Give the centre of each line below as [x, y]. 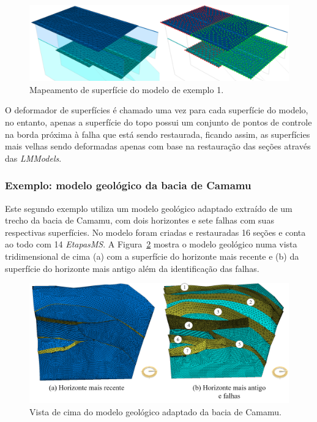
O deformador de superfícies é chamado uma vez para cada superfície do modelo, [157, 110]
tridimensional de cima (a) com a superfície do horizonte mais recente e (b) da [152, 256]
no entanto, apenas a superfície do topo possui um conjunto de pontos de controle [158, 122]
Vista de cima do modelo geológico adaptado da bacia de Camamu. [155, 411]
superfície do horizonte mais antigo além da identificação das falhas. [132, 268]
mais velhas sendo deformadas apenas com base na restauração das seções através [158, 146]
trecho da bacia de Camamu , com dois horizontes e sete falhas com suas [140, 220]
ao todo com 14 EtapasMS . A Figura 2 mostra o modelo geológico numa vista [151, 244]
